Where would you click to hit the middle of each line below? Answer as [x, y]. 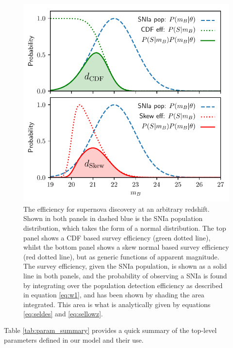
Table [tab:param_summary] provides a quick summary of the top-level [110, 330]
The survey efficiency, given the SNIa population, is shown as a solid [125, 266]
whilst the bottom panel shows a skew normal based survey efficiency [126, 247]
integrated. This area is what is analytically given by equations [117, 304]
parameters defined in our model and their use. [74, 339]
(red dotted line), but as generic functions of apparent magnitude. [121, 256]
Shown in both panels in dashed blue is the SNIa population [113, 218]
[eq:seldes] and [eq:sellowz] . [63, 314]
